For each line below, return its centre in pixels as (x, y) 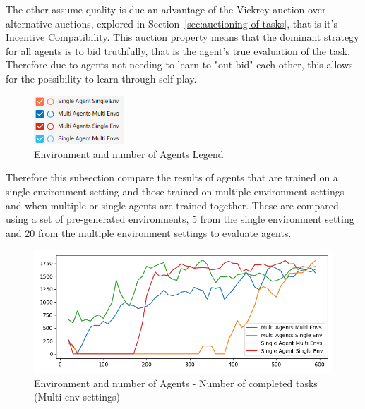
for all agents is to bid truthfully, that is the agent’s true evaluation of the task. (178, 50)
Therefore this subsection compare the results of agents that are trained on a (172, 177)
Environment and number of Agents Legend (129, 153)
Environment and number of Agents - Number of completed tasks (176, 383)
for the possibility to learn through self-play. (101, 78)
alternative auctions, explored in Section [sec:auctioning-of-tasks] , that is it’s (172, 23)
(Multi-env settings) (77, 397)
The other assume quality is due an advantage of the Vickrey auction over (166, 9)
